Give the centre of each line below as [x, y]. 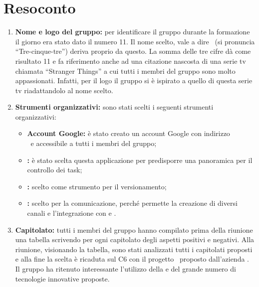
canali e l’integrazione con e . [72, 213]
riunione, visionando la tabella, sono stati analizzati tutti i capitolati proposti [134, 249]
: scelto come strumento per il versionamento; [97, 186]
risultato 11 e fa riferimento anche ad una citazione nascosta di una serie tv [130, 61]
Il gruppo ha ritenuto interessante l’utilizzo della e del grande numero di [126, 269]
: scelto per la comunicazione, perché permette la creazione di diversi [132, 203]
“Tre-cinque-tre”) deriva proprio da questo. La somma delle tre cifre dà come [133, 51]
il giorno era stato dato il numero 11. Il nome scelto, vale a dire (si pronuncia [135, 41]
